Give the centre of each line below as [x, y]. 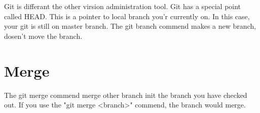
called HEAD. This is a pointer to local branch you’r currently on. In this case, [127, 16]
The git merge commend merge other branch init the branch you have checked [126, 95]
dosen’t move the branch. [43, 36]
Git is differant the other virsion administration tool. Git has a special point [123, 6]
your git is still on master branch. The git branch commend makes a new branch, [130, 26]
